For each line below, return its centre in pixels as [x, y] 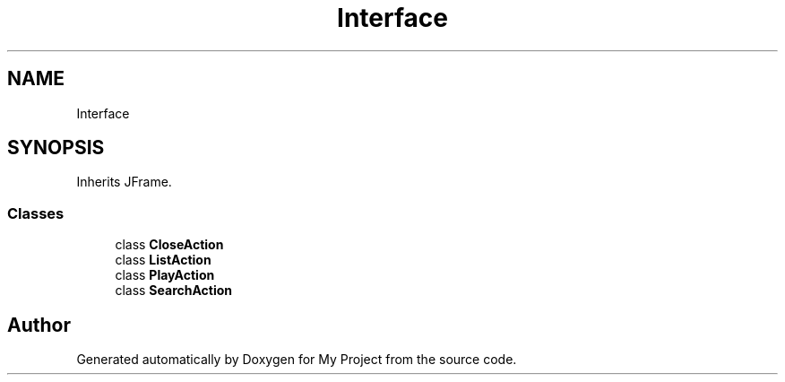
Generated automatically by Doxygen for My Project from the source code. [297, 360]
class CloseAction [169, 245]
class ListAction [163, 260]
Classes [36, 213]
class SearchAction [174, 291]
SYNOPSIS [56, 148]
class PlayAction [165, 275]
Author [39, 325]
